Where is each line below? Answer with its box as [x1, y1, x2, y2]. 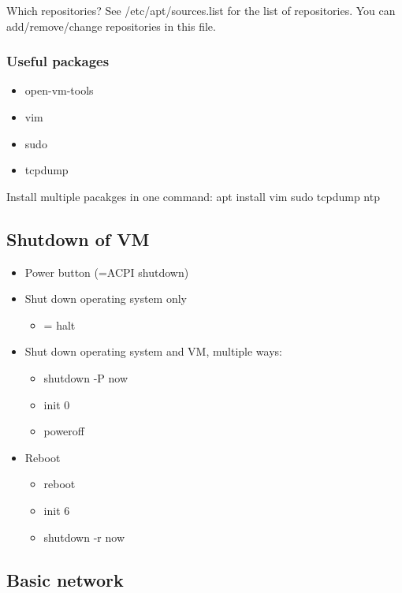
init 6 [43, 502, 70, 518]
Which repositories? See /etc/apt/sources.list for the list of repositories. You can [6, 2, 396, 18]
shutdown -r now [43, 528, 125, 545]
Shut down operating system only [24, 290, 187, 307]
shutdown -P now [43, 369, 128, 386]
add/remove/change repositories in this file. [6, 17, 216, 34]
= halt [43, 316, 76, 333]
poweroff [43, 423, 84, 439]
